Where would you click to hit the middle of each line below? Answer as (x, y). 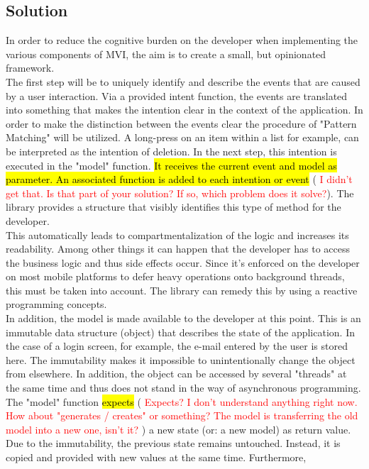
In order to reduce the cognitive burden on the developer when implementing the (182, 40)
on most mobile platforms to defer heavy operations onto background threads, (175, 276)
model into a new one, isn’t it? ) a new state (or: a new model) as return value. (178, 429)
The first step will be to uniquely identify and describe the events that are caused (183, 81)
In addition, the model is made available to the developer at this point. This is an (183, 318)
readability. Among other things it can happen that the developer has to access (178, 249)
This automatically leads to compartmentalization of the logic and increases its (177, 235)
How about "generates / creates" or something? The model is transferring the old (182, 415)
